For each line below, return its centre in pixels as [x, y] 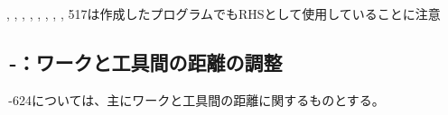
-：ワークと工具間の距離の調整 [146, 62]
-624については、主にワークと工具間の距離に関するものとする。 [196, 99]
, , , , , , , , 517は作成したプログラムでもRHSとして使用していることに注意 [224, 13]
